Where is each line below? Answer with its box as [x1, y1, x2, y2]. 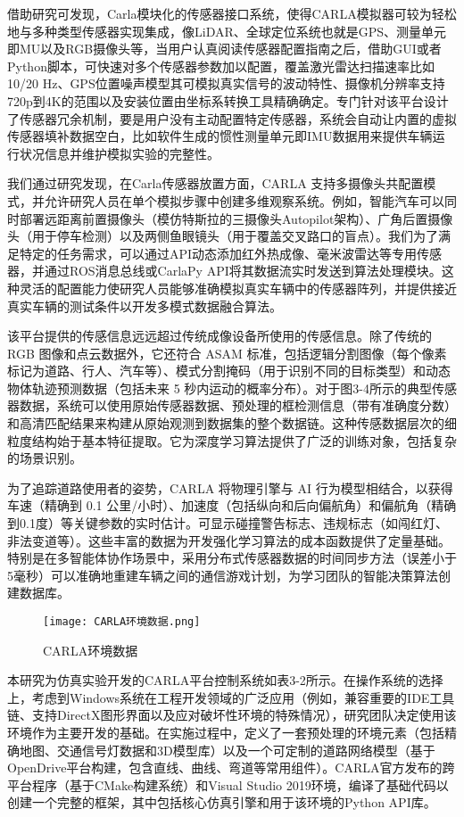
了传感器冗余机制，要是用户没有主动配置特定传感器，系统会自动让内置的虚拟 [7, 109, 457, 128]
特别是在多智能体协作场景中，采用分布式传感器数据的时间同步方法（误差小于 [7, 549, 457, 567]
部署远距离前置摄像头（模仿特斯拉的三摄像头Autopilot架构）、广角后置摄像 [19, 209, 453, 227]
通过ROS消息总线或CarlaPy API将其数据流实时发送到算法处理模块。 [44, 261, 442, 280]
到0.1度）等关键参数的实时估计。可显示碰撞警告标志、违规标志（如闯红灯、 [7, 514, 448, 532]
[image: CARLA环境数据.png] [43, 615, 201, 628]
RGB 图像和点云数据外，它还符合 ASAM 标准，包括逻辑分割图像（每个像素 [7, 343, 447, 362]
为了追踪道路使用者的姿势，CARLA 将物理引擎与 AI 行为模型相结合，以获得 [7, 478, 453, 497]
